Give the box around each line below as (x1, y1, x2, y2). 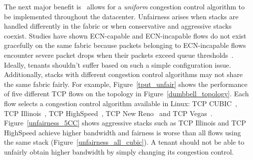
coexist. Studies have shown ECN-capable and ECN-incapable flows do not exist (4, 30, 247, 40)
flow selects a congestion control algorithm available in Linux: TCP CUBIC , (4, 98, 237, 108)
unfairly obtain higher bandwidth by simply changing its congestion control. (4, 146, 234, 157)
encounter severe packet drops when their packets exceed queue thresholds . (4, 49, 234, 60)
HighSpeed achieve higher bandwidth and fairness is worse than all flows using (4, 127, 241, 137)
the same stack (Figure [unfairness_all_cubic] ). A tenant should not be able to (4, 137, 245, 147)
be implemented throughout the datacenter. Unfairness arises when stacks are (4, 11, 239, 21)
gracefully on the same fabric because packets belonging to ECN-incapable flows (4, 40, 246, 50)
